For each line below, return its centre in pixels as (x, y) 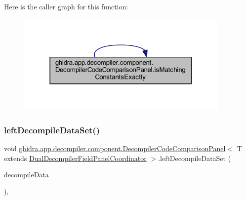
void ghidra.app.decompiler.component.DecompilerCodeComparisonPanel (115, 148)
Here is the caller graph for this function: (66, 6)
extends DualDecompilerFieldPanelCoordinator (75, 158)
